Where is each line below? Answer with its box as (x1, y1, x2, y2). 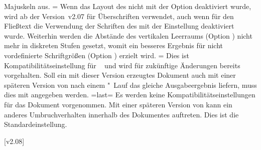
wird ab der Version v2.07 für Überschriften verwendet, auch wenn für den (4, 11, 234, 21)
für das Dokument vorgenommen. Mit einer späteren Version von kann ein (4, 99, 232, 109)
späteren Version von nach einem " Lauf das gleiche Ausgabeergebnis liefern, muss (4, 79, 257, 90)
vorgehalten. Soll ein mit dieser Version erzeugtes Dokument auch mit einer (4, 70, 236, 80)
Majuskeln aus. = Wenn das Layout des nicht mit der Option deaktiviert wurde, (4, 1, 251, 11)
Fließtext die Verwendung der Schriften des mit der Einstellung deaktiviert (4, 21, 234, 31)
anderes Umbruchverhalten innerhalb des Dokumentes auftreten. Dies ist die (4, 109, 239, 119)
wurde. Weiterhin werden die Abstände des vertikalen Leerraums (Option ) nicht (4, 30, 252, 41)
